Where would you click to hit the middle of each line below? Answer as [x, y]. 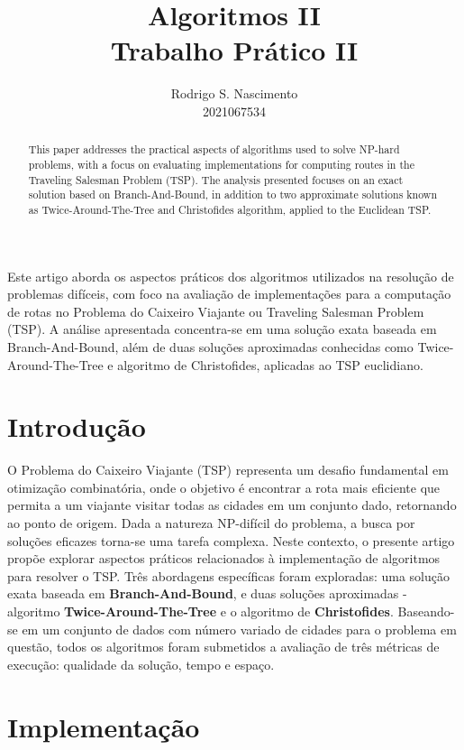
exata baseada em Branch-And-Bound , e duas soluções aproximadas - [207, 593]
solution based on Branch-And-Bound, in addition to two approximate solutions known [233, 194]
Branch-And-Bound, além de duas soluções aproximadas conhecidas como [210, 346]
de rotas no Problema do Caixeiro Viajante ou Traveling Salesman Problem [216, 311]
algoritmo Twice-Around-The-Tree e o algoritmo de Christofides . [200, 611]
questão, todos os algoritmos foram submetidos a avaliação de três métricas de [223, 647]
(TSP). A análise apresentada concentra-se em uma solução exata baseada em [222, 329]
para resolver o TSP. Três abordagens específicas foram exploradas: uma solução [228, 575]
